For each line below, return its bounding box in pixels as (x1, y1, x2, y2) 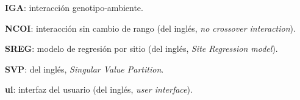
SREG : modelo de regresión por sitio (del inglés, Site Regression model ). (5, 42, 278, 55)
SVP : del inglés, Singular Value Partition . (5, 62, 164, 75)
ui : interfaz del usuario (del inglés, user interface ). (5, 83, 193, 96)
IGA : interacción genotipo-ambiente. (5, 1, 143, 13)
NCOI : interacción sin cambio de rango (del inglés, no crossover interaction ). (5, 21, 296, 34)
